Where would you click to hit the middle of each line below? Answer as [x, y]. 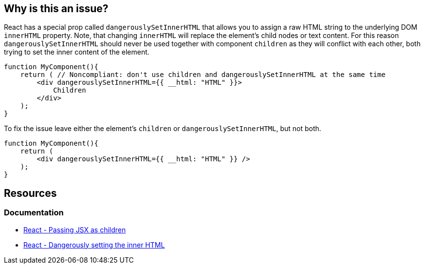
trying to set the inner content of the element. [77, 52]
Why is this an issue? [56, 9]
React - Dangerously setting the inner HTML [94, 245]
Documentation [34, 213]
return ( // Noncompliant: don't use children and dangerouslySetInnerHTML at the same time [203, 75]
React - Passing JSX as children [75, 230]
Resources [30, 193]
